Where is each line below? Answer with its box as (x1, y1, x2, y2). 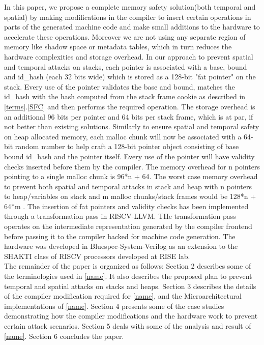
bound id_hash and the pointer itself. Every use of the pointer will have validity (4, 151, 255, 161)
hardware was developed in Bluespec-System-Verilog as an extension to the (4, 241, 238, 251)
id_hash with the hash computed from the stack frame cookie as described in (4, 91, 246, 102)
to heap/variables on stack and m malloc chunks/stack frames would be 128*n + (4, 191, 256, 202)
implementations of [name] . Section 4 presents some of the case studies (4, 300, 224, 311)
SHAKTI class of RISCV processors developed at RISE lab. (4, 250, 190, 261)
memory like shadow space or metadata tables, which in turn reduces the (4, 41, 232, 52)
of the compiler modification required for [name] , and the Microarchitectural (4, 291, 242, 301)
